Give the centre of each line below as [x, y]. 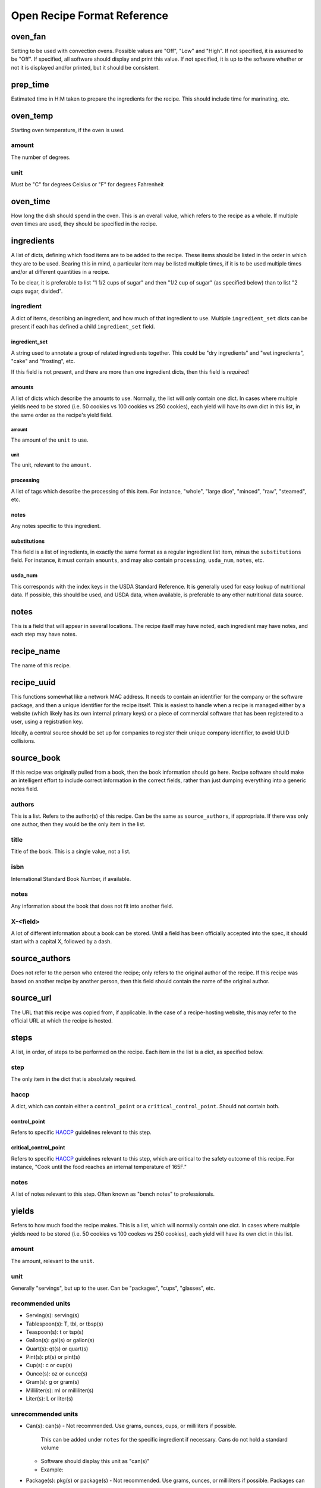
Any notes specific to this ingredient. [56, 526]
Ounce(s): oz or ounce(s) [57, 1373]
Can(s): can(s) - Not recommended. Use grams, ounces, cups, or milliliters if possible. [131, 1426]
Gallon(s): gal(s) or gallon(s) [60, 1340]
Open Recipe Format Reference [90, 15]
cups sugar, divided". [37, 291]
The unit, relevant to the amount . [51, 465]
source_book [36, 758]
